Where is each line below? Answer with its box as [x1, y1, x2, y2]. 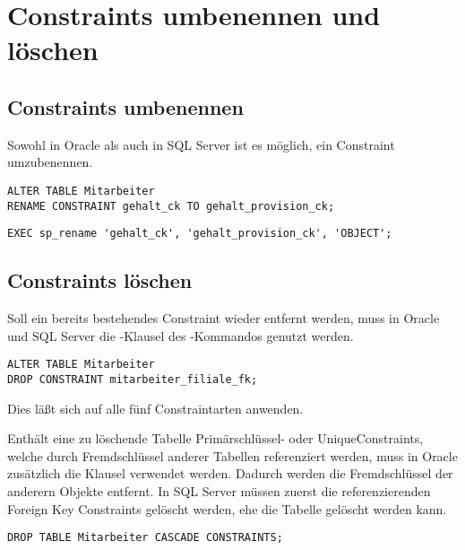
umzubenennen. [7, 153, 93, 171]
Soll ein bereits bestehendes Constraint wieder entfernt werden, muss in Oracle [7, 309, 440, 327]
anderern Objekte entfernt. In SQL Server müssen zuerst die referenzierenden [7, 482, 431, 500]
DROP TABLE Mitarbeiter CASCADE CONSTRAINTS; [7, 531, 283, 545]
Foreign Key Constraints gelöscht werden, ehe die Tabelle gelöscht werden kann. [7, 499, 447, 518]
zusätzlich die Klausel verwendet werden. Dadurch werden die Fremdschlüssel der [7, 464, 453, 483]
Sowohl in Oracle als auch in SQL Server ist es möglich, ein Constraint [7, 135, 395, 153]
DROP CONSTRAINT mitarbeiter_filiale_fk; [7, 372, 258, 386]
